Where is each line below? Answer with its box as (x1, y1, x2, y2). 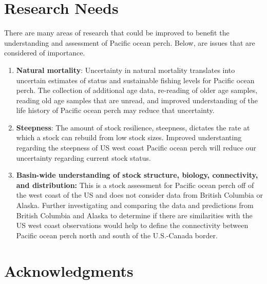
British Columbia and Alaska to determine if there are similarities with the (16, 210, 253, 220)
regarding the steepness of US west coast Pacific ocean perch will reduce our (16, 142, 256, 153)
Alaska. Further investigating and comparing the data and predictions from (16, 200, 254, 211)
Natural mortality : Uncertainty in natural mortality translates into (16, 64, 235, 75)
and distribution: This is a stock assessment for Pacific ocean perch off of (16, 179, 254, 190)
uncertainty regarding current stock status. (16, 152, 151, 163)
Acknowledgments (4, 260, 133, 281)
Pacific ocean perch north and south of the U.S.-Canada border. (16, 230, 218, 240)
